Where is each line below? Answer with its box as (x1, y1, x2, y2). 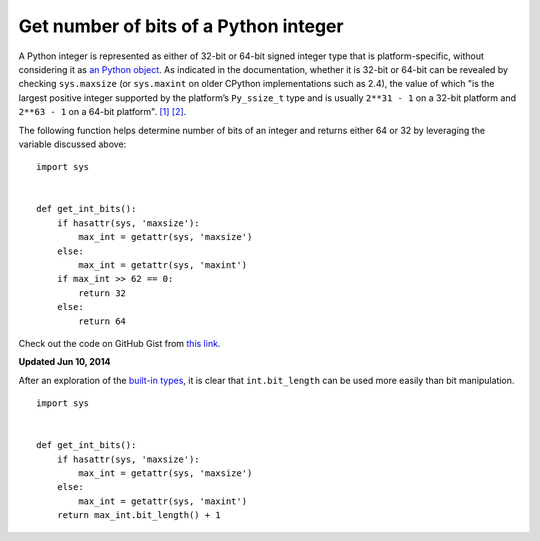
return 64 (78, 315, 127, 327)
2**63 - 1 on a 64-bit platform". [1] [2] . (18, 106, 187, 118)
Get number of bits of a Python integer (18, 15, 344, 37)
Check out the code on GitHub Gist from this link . (18, 337, 221, 349)
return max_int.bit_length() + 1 (56, 510, 222, 521)
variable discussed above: (18, 138, 127, 150)
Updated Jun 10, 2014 (18, 356, 111, 368)
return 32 (78, 287, 127, 299)
